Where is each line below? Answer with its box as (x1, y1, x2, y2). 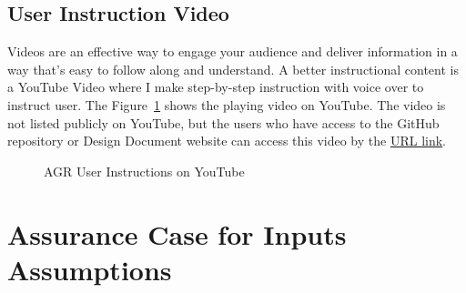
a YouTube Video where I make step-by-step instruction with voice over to (7, 77, 424, 96)
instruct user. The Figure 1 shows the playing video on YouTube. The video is (7, 95, 446, 114)
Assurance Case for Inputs (7, 215, 347, 252)
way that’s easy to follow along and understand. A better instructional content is (7, 59, 459, 78)
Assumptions (7, 250, 172, 288)
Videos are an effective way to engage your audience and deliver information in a (7, 42, 458, 61)
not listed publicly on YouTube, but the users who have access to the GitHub (7, 113, 440, 132)
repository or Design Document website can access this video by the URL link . (7, 131, 447, 150)
